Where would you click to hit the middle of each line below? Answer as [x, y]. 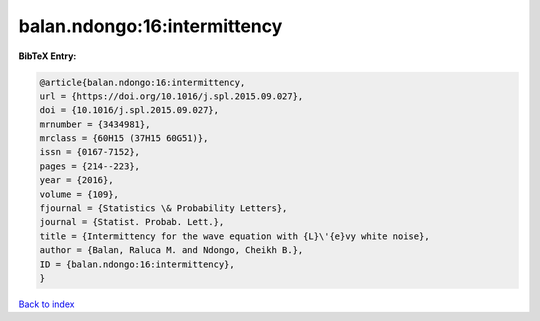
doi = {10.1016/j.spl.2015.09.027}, [129, 110]
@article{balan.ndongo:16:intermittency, [142, 82]
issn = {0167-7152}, [89, 152]
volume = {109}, [79, 194]
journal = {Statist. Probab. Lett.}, [132, 222]
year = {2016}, [76, 180]
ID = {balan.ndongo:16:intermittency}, [137, 264]
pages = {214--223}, [89, 166]
